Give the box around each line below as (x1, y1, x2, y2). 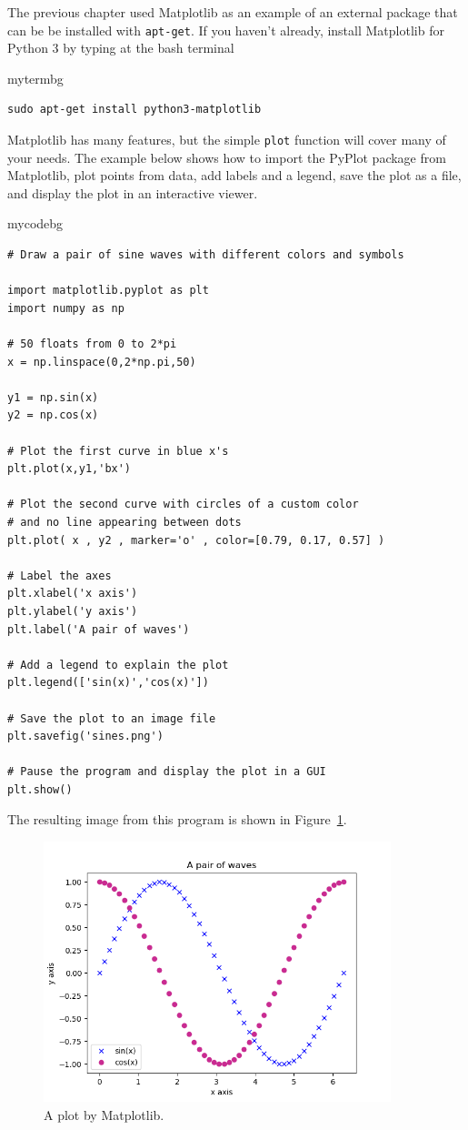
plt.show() (7, 782, 73, 796)
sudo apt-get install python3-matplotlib (7, 103, 262, 116)
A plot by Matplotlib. (44, 1105, 164, 1124)
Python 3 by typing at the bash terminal (7, 38, 234, 57)
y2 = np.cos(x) (7, 409, 99, 422)
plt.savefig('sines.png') (7, 730, 164, 743)
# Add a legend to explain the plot (7, 658, 229, 671)
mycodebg (7, 214, 64, 233)
